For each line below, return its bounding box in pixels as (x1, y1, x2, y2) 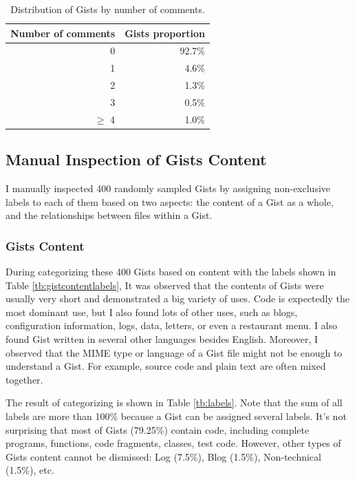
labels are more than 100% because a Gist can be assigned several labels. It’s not (6, 409, 347, 423)
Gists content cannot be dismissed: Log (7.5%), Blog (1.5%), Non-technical (6, 449, 321, 463)
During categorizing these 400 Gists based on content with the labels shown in (6, 264, 336, 279)
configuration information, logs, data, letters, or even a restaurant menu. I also (6, 318, 338, 333)
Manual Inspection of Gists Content (6, 149, 267, 170)
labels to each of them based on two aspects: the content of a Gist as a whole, (6, 194, 334, 209)
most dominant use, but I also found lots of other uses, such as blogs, (6, 304, 298, 319)
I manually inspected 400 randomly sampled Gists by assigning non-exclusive (6, 181, 331, 196)
